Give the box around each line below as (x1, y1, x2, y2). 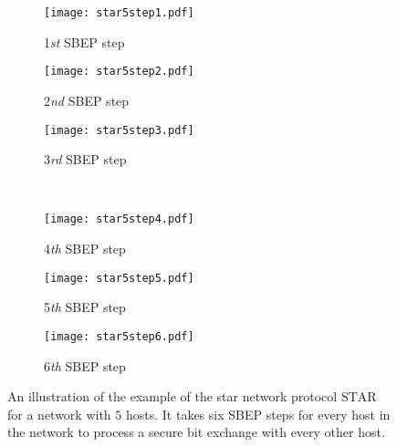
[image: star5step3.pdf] (44, 123, 194, 137)
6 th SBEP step (44, 356, 126, 375)
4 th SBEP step (44, 239, 126, 257)
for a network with (7, 404, 111, 423)
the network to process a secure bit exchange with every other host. (7, 422, 385, 442)
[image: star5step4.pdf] (44, 213, 194, 226)
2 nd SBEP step (44, 90, 130, 109)
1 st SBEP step (44, 32, 125, 51)
